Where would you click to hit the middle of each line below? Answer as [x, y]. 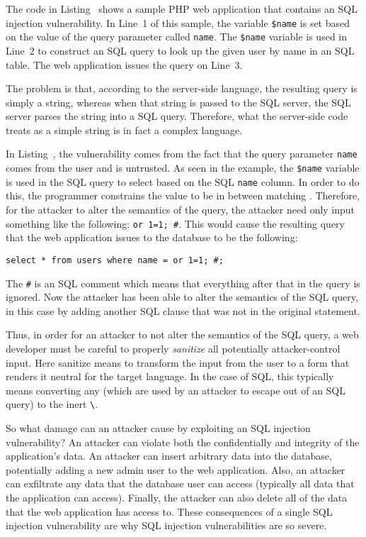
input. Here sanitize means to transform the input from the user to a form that [178, 362]
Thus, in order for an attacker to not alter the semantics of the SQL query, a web [182, 334]
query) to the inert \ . [52, 404]
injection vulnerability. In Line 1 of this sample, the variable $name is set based [178, 22]
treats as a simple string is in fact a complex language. [124, 129]
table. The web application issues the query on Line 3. [124, 64]
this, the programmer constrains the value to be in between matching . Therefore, [183, 195]
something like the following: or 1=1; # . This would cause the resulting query [175, 223]
